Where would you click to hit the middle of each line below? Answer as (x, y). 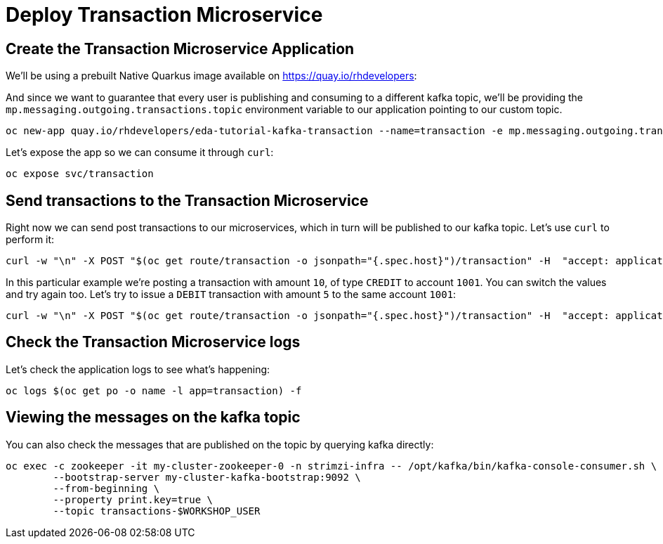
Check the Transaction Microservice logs (153, 342)
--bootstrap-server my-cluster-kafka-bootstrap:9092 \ (207, 477)
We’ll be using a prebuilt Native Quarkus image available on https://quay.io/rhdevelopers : (211, 76)
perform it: (30, 240)
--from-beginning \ (106, 488)
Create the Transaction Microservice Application (180, 48)
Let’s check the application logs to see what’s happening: (138, 369)
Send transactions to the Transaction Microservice (187, 200)
